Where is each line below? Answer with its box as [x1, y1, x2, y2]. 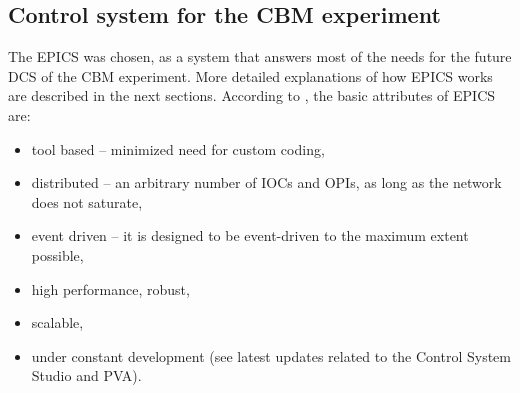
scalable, [31, 312, 84, 333]
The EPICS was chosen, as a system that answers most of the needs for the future [8, 46, 512, 67]
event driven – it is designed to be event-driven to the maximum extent [31, 225, 469, 246]
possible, [31, 244, 84, 265]
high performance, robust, [31, 278, 190, 299]
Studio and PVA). [31, 365, 142, 386]
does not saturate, [31, 191, 143, 212]
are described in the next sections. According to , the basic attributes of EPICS [8, 85, 496, 106]
